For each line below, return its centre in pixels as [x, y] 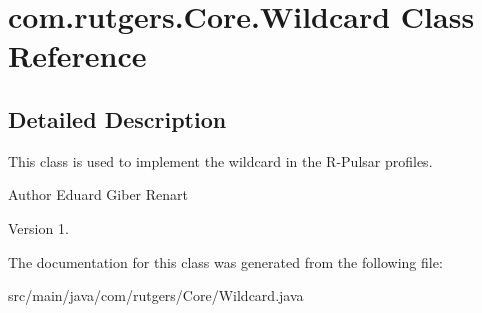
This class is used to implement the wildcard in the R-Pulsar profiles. [220, 160]
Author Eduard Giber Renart [98, 194]
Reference [77, 55]
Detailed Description [117, 118]
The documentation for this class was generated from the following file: [225, 261]
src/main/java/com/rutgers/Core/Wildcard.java [156, 295]
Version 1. [38, 227]
